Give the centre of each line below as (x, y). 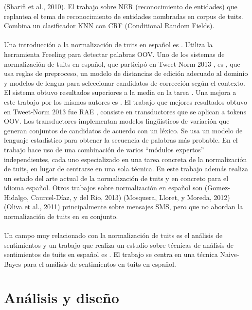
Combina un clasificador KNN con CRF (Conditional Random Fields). (109, 26)
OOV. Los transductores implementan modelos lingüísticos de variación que (117, 121)
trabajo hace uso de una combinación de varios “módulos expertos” (104, 149)
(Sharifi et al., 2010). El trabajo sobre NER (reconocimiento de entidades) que (121, 6)
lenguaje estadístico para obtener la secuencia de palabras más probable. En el (121, 140)
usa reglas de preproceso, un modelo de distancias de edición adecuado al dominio (126, 73)
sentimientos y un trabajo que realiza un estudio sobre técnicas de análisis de (119, 245)
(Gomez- (217, 188)
